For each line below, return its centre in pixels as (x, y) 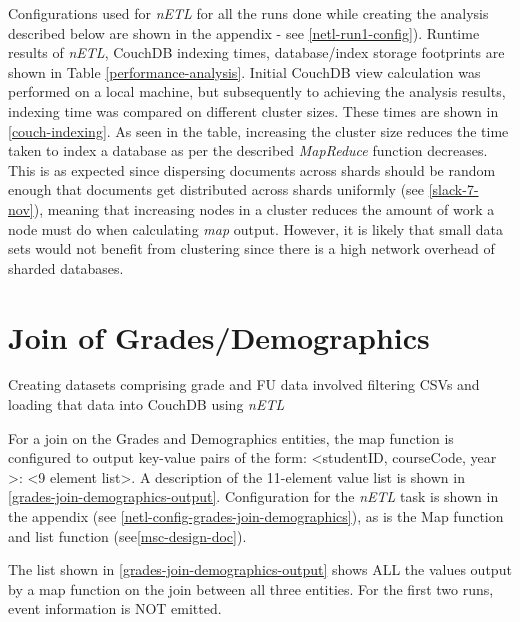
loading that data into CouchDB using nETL (146, 404)
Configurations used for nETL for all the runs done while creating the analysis (248, 13)
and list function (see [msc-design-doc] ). (127, 535)
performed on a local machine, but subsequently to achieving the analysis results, (257, 91)
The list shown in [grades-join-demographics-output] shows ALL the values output (260, 569)
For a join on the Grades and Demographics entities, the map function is (231, 437)
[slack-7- (453, 189)
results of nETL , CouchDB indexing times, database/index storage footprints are (256, 52)
